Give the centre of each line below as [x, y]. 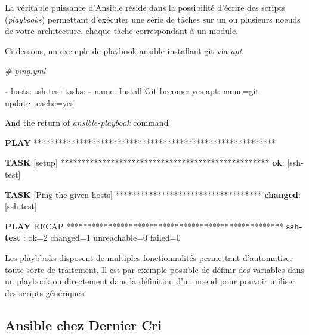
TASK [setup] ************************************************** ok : [145, 162]
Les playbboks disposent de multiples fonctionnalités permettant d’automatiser [149, 257]
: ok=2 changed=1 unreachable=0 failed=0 [102, 238]
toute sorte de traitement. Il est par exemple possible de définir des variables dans [154, 269]
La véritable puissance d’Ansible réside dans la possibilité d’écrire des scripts [145, 7]
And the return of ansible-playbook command [87, 122]
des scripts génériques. [46, 292]
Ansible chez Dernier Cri [84, 325]
